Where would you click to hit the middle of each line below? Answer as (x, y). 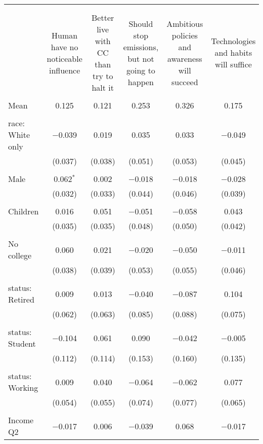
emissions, (141, 47)
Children (24, 211)
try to (103, 76)
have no (64, 47)
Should (141, 23)
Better (103, 17)
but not (141, 58)
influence (64, 70)
